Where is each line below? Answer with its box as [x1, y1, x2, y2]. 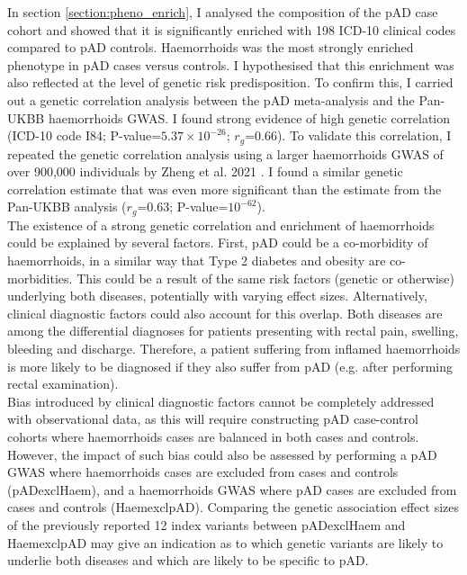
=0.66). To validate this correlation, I [245, 126, 452, 145]
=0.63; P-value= [137, 197, 229, 216]
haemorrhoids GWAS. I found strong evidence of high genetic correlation [48, 108, 451, 127]
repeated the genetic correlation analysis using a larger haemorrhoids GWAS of [7, 144, 444, 163]
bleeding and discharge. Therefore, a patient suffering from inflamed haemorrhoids [7, 339, 461, 357]
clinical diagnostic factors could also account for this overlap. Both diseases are [7, 303, 443, 322]
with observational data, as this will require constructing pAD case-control [7, 409, 418, 428]
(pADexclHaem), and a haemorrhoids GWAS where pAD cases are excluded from [7, 480, 457, 499]
